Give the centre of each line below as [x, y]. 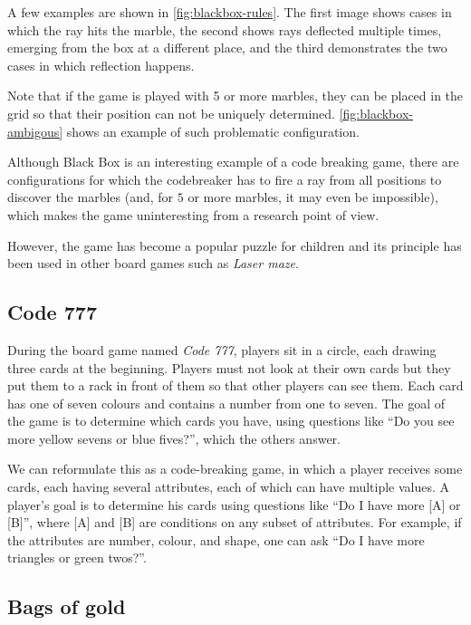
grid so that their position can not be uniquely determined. [171, 113]
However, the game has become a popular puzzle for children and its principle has [235, 245]
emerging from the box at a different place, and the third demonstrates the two [227, 48]
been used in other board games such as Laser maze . [153, 263]
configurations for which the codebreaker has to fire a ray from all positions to [225, 179]
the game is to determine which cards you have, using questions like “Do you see [231, 421]
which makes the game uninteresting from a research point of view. [193, 214]
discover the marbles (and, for [91, 197]
